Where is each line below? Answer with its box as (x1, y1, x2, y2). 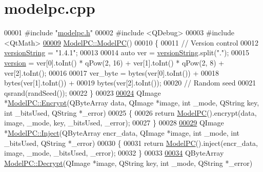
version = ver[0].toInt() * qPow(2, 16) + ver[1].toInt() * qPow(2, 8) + (4, 57, 225, 68)
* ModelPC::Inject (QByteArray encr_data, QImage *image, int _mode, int (4, 127, 240, 138)
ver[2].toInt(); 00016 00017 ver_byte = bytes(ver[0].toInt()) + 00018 (4, 67, 219, 78)
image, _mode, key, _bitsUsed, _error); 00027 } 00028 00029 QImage (4, 117, 224, 128)
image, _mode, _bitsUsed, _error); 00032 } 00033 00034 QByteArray (4, 147, 224, 158)
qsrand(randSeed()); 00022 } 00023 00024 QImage (4, 87, 161, 98)
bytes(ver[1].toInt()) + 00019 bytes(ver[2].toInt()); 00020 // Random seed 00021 (4, 77, 256, 88)
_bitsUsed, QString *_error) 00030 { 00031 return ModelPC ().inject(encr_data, (4, 137, 258, 148)
